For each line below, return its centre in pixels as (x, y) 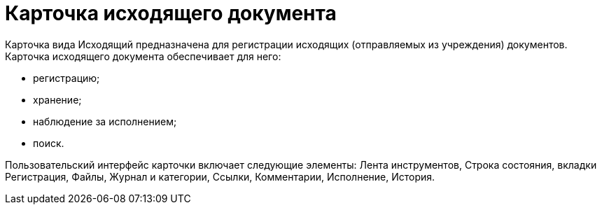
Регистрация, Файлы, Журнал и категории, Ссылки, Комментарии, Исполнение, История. (220, 176)
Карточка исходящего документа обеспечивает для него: (143, 56)
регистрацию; (66, 78)
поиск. (49, 143)
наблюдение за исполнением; (105, 121)
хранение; (57, 99)
